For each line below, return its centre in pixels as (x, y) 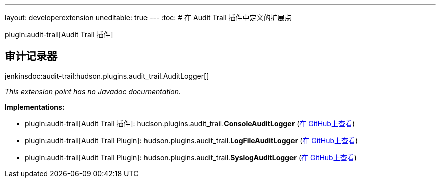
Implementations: (35, 107)
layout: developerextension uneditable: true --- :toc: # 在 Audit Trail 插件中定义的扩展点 (148, 17)
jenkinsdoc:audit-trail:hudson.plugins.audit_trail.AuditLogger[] (107, 76)
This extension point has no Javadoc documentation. (93, 91)
